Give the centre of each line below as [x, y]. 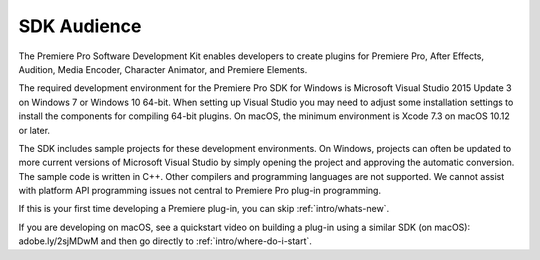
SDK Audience [80, 26]
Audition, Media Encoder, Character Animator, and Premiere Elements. [163, 69]
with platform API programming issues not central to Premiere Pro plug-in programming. [200, 191]
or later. [34, 130]
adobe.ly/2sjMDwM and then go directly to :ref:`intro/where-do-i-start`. [165, 241]
